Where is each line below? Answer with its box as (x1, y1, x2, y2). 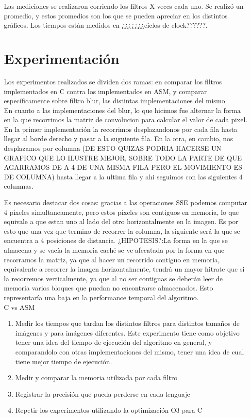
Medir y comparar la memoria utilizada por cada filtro (15, 372, 178, 383)
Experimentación (4, 48, 119, 68)
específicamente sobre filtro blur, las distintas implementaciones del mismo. (4, 96, 227, 106)
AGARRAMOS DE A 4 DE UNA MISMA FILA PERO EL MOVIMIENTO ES (4, 162, 242, 172)
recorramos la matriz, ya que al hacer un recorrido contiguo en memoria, (4, 254, 220, 264)
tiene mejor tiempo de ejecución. (15, 356, 112, 366)
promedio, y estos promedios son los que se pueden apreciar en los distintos (4, 10, 228, 20)
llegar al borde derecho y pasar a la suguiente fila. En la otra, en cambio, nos (4, 133, 233, 144)
